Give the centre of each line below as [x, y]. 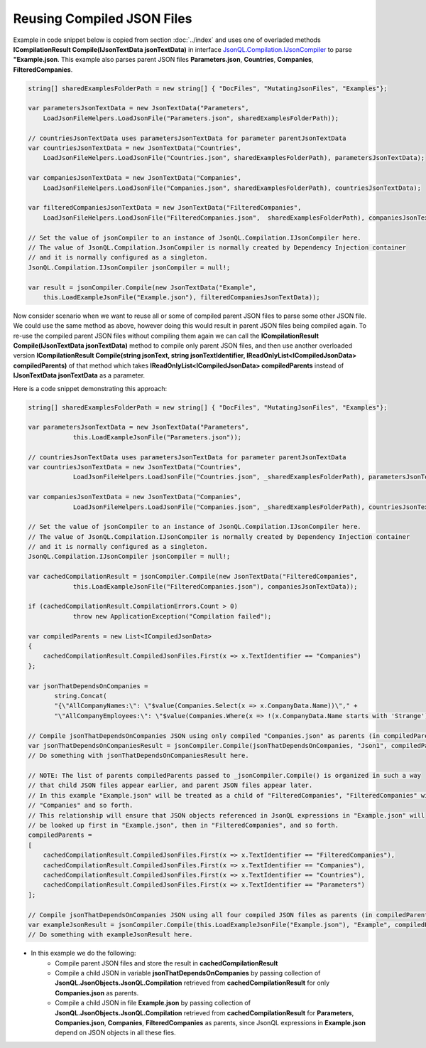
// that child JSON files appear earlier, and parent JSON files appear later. [170, 785]
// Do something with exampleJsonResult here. [110, 935]
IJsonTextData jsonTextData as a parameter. [79, 375]
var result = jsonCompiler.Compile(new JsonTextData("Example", [142, 287]
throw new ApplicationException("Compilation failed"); [172, 616]
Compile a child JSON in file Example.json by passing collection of [153, 1003]
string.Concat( [81, 696]
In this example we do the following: [83, 953]
